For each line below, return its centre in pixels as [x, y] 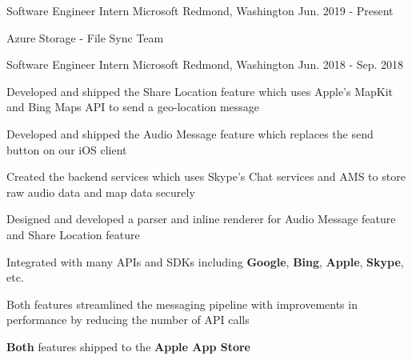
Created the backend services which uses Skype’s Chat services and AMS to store [206, 176]
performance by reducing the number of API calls [128, 320]
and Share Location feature [73, 234]
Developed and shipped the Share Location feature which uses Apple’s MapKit [200, 91]
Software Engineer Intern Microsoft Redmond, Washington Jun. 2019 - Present [200, 10]
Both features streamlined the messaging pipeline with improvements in [182, 304]
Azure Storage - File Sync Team [85, 37]
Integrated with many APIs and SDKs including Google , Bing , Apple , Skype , [205, 261]
